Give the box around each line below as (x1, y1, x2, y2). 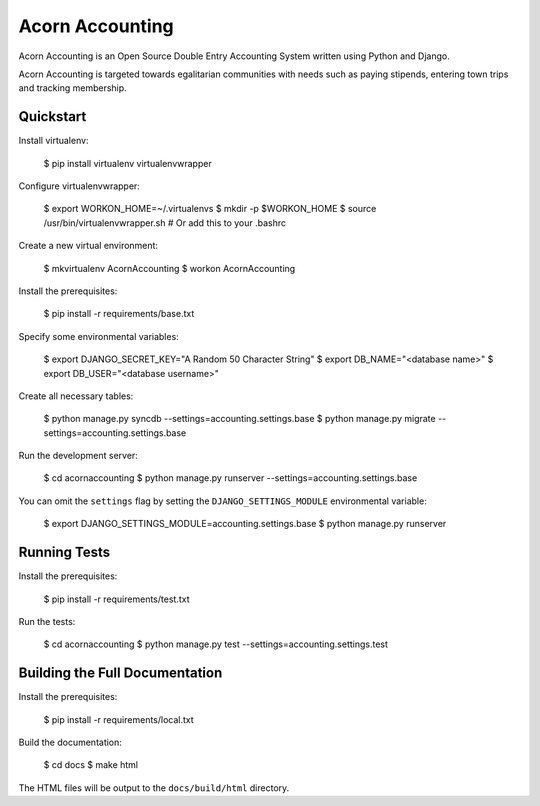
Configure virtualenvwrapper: (18, 180, 140, 192)
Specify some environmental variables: (18, 330, 179, 342)
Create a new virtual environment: (18, 240, 159, 252)
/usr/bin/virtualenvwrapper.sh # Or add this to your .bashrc (43, 216, 287, 229)
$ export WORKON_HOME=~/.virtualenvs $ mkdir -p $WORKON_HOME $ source (43, 203, 377, 215)
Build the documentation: (18, 736, 122, 749)
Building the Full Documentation (18, 665, 223, 682)
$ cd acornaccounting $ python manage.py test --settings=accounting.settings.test (43, 638, 389, 650)
